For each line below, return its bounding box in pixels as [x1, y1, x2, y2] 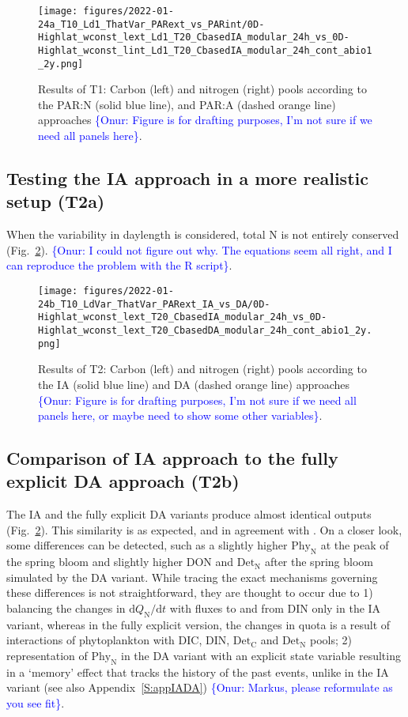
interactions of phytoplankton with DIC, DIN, [6, 632, 230, 648]
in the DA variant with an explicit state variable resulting [121, 647, 401, 664]
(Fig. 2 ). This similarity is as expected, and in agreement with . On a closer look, [6, 521, 402, 538]
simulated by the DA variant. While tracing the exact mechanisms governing [6, 568, 378, 585]
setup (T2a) [6, 189, 105, 213]
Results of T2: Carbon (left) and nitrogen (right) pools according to [38, 360, 367, 377]
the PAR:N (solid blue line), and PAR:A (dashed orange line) [38, 96, 336, 112]
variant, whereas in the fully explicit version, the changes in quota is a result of [6, 616, 391, 632]
